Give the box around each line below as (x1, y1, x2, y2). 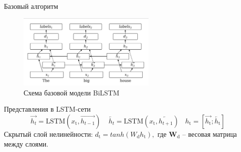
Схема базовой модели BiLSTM (24, 87, 120, 97)
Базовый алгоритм (4, 1, 59, 11)
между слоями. (4, 138, 49, 149)
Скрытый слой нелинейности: (4, 129, 93, 139)
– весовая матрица (182, 129, 237, 139)
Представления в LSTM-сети (4, 104, 91, 114)
